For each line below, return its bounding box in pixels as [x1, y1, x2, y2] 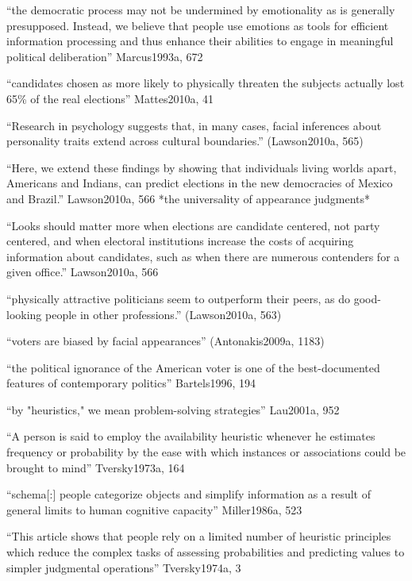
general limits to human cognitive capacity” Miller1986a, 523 [6, 501, 302, 518]
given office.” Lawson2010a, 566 [6, 264, 159, 280]
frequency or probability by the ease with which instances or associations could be [6, 444, 406, 460]
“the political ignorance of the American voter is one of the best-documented [6, 359, 380, 375]
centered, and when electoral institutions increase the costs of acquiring [6, 233, 354, 249]
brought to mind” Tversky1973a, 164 [6, 459, 185, 475]
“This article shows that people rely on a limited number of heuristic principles [6, 528, 391, 544]
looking [6, 306, 42, 322]
